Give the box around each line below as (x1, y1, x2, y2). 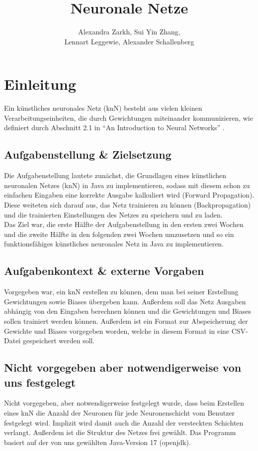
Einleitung (4, 74, 77, 94)
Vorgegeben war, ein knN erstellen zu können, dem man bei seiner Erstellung (4, 286, 239, 297)
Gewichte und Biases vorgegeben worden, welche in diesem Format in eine (4, 325, 230, 336)
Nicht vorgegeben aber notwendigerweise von (4, 360, 242, 375)
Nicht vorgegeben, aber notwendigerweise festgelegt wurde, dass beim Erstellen (4, 398, 244, 408)
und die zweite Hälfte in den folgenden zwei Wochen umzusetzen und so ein (4, 228, 234, 239)
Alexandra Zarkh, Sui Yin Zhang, (78, 26, 180, 37)
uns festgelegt (4, 374, 76, 390)
